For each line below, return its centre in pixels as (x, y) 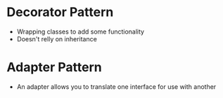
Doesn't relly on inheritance (57, 38)
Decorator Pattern (60, 12)
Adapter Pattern (55, 68)
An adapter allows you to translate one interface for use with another (116, 86)
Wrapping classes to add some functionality (81, 31)
